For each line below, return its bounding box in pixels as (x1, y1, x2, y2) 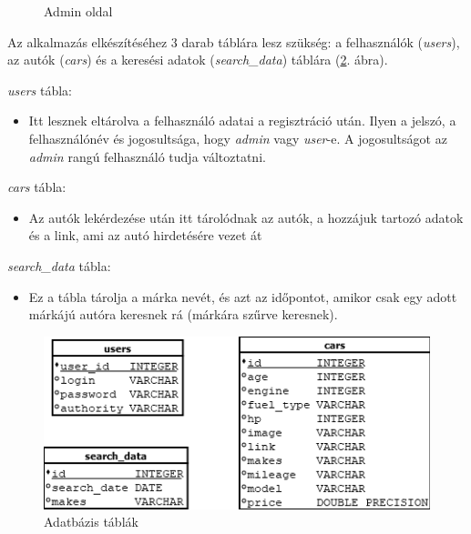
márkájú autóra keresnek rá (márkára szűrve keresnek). (28, 305, 338, 324)
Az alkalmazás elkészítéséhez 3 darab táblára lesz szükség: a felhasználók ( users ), (7, 32, 460, 51)
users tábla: (7, 80, 73, 99)
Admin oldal (44, 2, 113, 20)
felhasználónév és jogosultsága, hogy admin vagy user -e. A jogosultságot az (28, 128, 447, 147)
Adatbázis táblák (44, 512, 138, 531)
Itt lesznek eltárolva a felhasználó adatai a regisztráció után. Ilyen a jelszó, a (28, 111, 456, 130)
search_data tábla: (7, 256, 111, 275)
